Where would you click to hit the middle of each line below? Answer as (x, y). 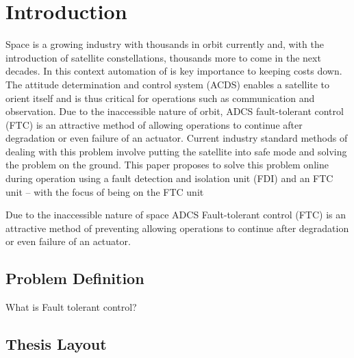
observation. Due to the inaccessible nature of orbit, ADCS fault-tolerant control (175, 111)
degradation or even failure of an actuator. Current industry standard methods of (177, 138)
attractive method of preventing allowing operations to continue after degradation (177, 228)
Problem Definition (75, 278)
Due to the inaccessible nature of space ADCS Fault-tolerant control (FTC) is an (176, 215)
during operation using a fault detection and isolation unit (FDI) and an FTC (169, 178)
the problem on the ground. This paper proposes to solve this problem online (167, 165)
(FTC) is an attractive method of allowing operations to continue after (154, 124)
